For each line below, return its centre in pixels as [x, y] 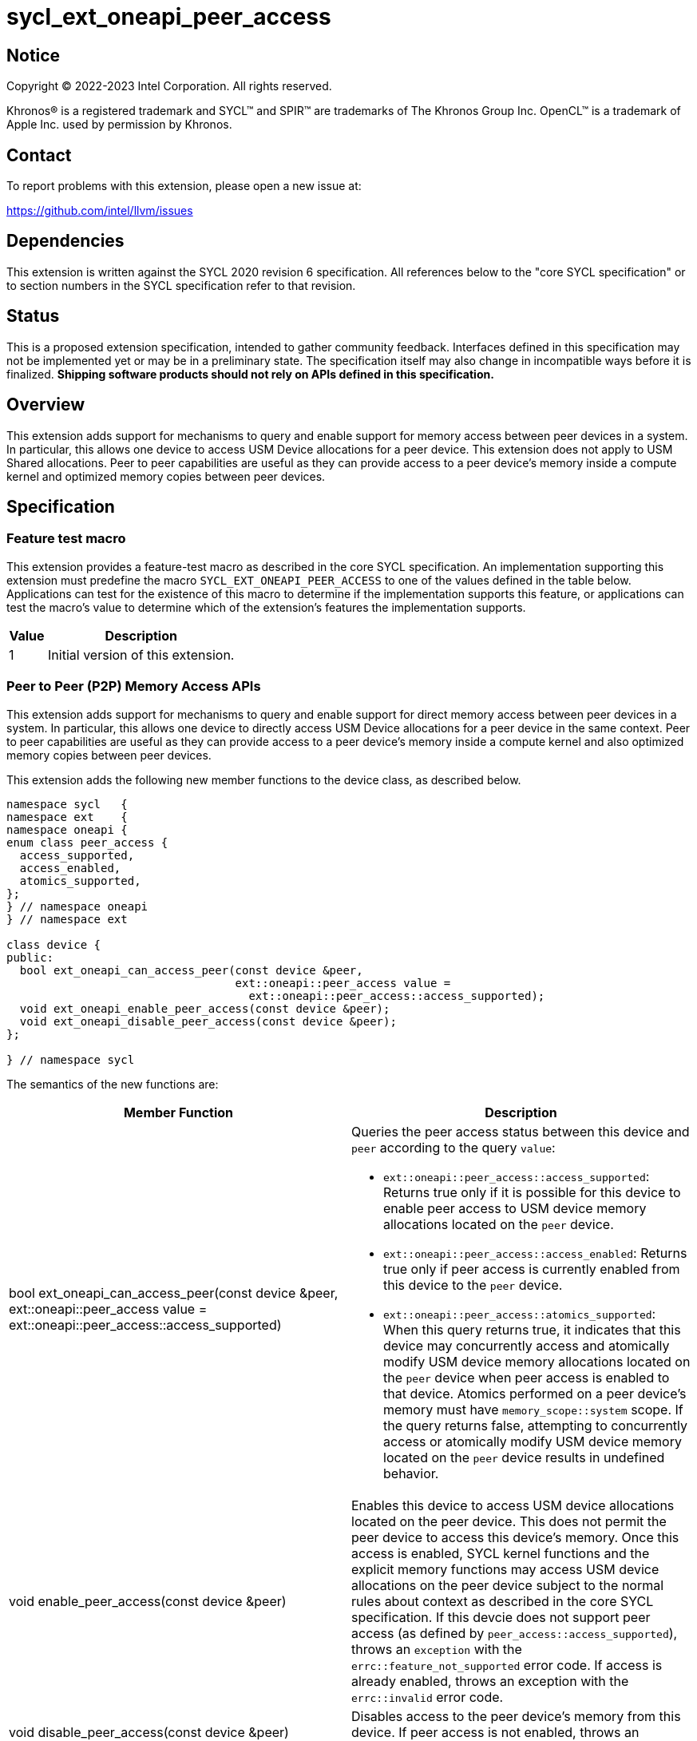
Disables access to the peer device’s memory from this [516, 1716]
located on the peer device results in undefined [524, 1457]
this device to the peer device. [473, 1285]
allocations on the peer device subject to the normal [508, 1585]
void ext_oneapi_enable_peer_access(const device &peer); [205, 1008]
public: [30, 957]
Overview [46, 405]
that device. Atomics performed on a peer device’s [535, 1393]
